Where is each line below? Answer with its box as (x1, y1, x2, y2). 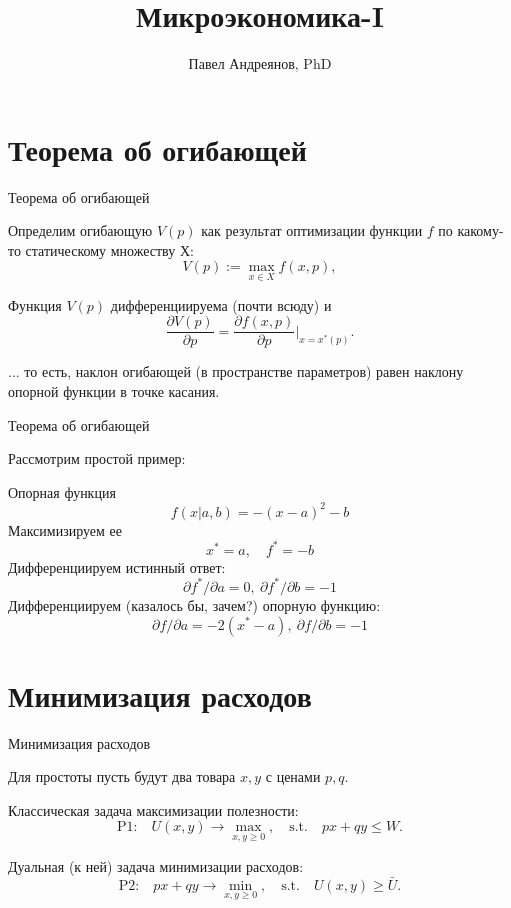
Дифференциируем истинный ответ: (8, 556, 226, 577)
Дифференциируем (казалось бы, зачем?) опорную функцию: (8, 594, 381, 615)
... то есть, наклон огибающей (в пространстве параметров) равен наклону (8, 361, 464, 382)
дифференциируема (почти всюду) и (110, 294, 332, 315)
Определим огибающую (8, 220, 153, 241)
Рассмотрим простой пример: (8, 448, 186, 469)
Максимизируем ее (8, 519, 122, 540)
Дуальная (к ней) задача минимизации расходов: (8, 855, 304, 876)
